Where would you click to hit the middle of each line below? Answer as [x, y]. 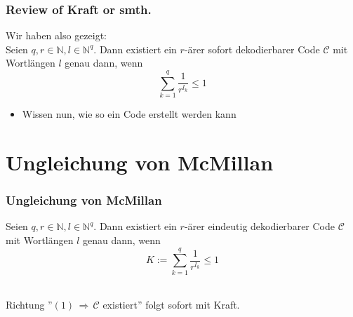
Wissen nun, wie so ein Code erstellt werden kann [129, 114]
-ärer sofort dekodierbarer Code [252, 49]
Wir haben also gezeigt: [56, 35]
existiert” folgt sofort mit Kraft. [171, 305]
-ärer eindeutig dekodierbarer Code [259, 226]
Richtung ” [29, 305]
